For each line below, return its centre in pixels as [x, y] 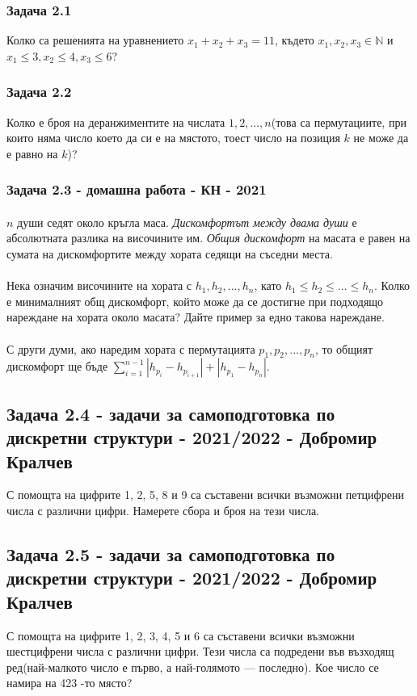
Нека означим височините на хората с [99, 285]
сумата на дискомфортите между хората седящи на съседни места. [170, 254]
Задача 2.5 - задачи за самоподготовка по [171, 553]
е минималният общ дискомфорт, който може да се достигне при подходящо [195, 301]
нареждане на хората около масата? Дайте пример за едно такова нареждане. [196, 317]
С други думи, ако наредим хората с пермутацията [131, 348]
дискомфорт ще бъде [57, 366]
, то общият [344, 348]
